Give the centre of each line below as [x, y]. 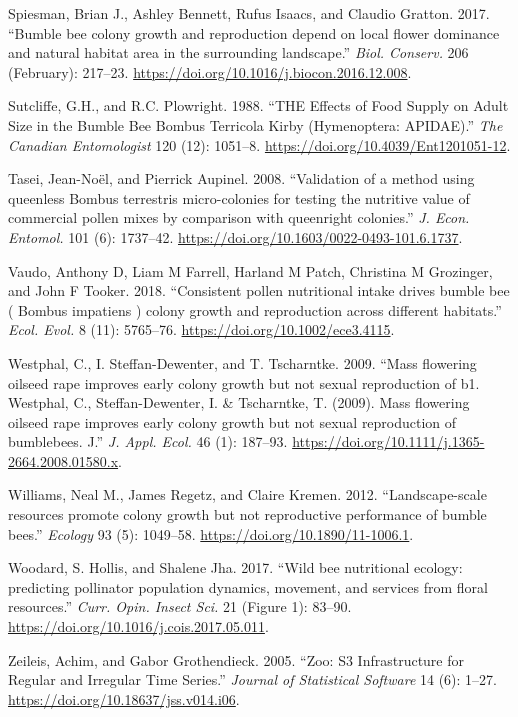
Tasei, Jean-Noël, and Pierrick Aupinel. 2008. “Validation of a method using [241, 178]
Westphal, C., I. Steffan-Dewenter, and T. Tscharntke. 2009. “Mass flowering [242, 362]
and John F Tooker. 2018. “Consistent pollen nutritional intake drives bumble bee [259, 290]
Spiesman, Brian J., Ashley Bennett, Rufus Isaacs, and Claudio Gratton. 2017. [249, 13]
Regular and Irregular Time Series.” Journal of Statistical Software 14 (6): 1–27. [253, 679]
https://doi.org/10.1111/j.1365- [388, 441]
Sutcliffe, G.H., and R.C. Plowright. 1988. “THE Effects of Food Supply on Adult [258, 105]
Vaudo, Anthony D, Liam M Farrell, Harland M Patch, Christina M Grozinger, [250, 270]
